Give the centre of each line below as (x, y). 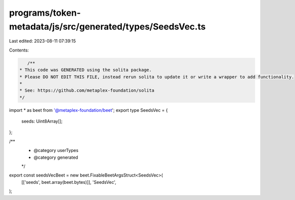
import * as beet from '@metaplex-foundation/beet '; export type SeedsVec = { (88, 110)
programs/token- (45, 13)
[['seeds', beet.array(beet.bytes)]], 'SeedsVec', (69, 182)
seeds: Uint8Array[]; (42, 121)
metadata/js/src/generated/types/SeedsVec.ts (107, 26)
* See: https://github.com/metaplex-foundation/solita (87, 90)
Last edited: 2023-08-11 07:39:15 (43, 41)
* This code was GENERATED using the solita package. (86, 70)
